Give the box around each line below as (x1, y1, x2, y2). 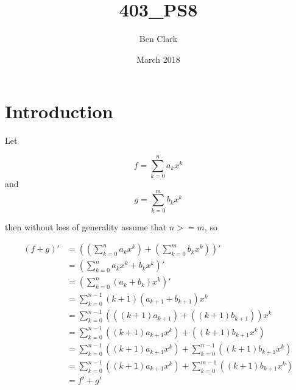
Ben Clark (139, 32, 178, 45)
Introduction (5, 99, 113, 124)
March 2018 (136, 52, 180, 65)
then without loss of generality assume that (5, 220, 167, 233)
